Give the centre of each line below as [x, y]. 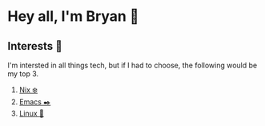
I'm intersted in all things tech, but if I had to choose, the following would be [132, 65]
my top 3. [23, 74]
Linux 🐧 [32, 113]
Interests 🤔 [35, 46]
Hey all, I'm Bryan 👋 [73, 16]
